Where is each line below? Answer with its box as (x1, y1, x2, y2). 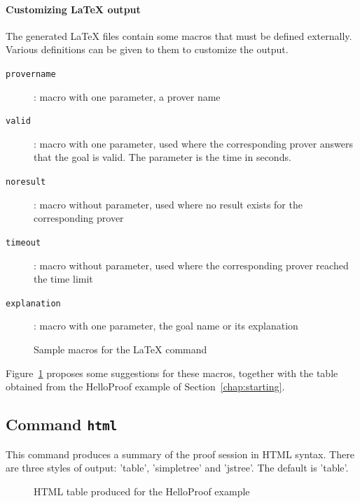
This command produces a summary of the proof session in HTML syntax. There (6, 446, 354, 461)
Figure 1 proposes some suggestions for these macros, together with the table (6, 365, 338, 380)
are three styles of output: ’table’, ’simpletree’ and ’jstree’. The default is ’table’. (6, 460, 349, 475)
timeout (6, 237, 41, 248)
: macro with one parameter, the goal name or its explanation (34, 318, 298, 333)
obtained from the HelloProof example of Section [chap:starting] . (6, 379, 285, 394)
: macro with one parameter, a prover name (34, 89, 221, 104)
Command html (6, 413, 118, 435)
